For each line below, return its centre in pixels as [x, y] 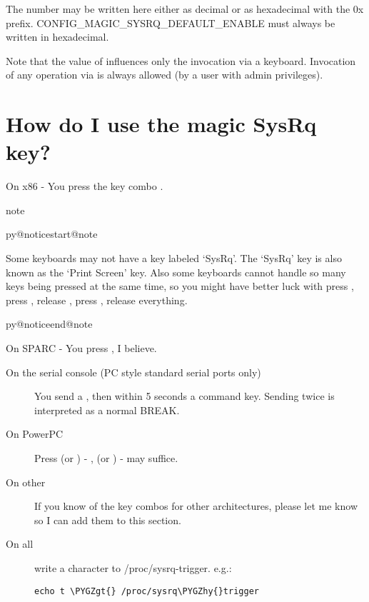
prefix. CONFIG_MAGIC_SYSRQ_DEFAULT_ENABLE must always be [171, 22]
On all [20, 544]
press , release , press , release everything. [97, 300]
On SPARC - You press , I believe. [81, 348]
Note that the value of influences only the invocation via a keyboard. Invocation [181, 60]
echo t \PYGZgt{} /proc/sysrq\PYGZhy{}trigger [147, 591]
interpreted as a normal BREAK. [107, 410]
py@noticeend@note [49, 324]
